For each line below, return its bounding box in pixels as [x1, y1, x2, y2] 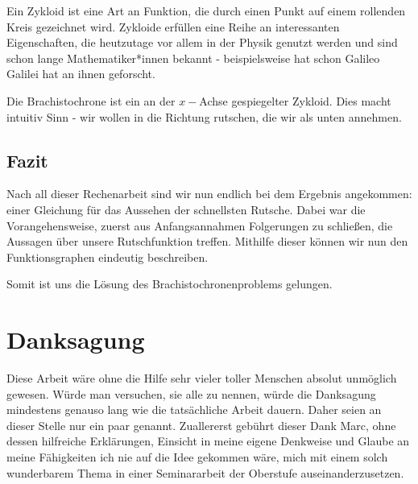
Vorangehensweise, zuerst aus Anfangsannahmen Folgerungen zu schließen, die [6, 217, 393, 234]
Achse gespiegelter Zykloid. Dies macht [199, 92, 391, 109]
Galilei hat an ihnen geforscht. [6, 65, 155, 82]
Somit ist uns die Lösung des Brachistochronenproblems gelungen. [6, 275, 333, 292]
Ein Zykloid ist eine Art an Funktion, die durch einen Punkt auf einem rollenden [6, 2, 406, 19]
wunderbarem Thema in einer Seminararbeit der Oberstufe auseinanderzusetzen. [6, 464, 404, 481]
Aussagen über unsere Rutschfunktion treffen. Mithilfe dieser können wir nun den [6, 233, 408, 250]
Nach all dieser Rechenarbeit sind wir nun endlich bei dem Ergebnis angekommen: [6, 185, 412, 202]
